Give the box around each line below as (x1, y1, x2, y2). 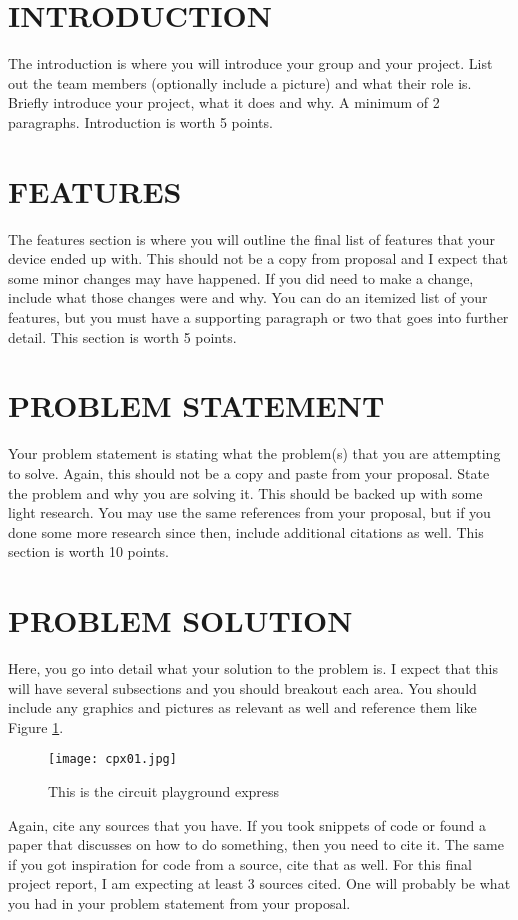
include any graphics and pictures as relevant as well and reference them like (8, 697, 477, 718)
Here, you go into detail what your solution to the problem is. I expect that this (8, 658, 498, 678)
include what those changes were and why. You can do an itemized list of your (8, 287, 488, 308)
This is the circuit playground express (48, 781, 280, 802)
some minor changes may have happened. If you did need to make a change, (8, 267, 474, 288)
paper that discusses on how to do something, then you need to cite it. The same (8, 834, 504, 855)
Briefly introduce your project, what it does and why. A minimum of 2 (8, 92, 440, 113)
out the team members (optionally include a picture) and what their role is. (8, 72, 472, 93)
